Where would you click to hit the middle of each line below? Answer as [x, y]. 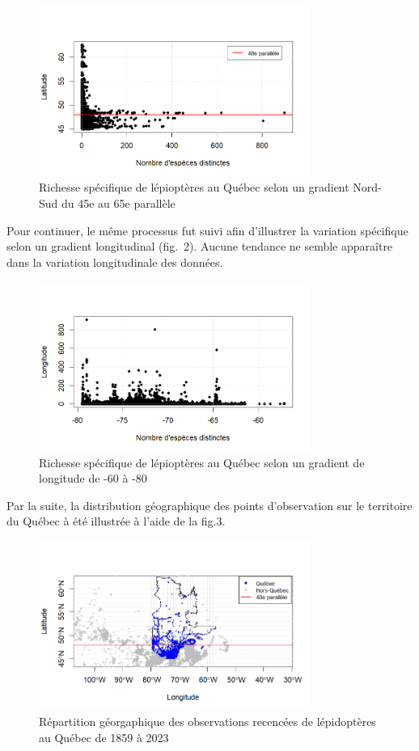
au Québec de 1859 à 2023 [104, 737]
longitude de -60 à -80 [93, 478]
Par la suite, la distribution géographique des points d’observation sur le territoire [209, 505]
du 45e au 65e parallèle [119, 203]
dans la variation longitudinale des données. [115, 262]
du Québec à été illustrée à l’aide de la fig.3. [116, 521]
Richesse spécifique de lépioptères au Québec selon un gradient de [202, 462]
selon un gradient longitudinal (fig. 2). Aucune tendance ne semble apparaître [200, 246]
